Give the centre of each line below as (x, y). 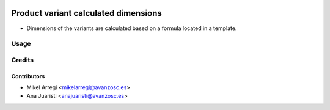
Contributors (28, 76)
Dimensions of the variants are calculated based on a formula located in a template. (132, 28)
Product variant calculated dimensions (86, 13)
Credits (22, 60)
